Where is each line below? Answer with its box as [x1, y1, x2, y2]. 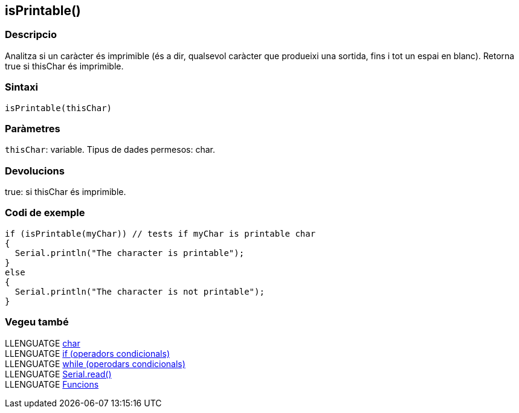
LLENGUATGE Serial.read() [5, 368, 112, 379]
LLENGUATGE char [5, 338, 80, 348]
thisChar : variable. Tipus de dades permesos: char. [5, 144, 215, 155]
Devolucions [5, 164, 65, 177]
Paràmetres [5, 122, 60, 135]
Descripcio [5, 28, 57, 41]
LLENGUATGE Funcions [5, 379, 99, 389]
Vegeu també [5, 316, 69, 328]
